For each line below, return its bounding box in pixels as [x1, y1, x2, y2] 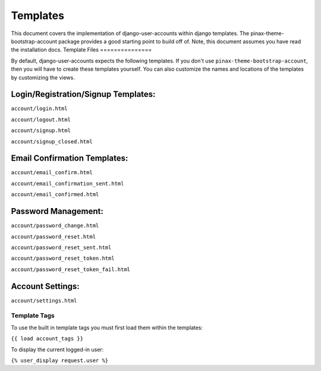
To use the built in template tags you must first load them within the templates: [11, 324, 203, 331]
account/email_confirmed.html [11, 191, 99, 198]
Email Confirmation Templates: [11, 153, 128, 164]
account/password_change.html [11, 222, 99, 229]
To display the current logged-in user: [11, 345, 104, 353]
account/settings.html [11, 297, 77, 304]
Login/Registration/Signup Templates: [11, 89, 156, 99]
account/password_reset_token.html [11, 255, 115, 262]
